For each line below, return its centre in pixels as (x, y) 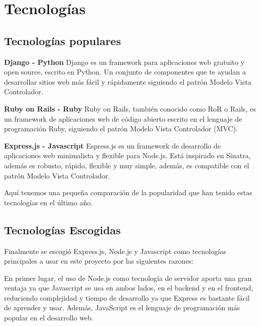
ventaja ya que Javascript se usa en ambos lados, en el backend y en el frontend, (129, 288)
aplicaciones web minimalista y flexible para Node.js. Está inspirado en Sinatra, (127, 155)
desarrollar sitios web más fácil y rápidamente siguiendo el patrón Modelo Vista (128, 81)
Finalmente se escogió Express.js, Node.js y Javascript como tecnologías (115, 251)
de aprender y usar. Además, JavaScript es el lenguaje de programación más (122, 307)
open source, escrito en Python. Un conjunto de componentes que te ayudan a (125, 72)
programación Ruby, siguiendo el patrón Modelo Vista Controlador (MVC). (121, 129)
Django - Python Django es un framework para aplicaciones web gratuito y (124, 62)
